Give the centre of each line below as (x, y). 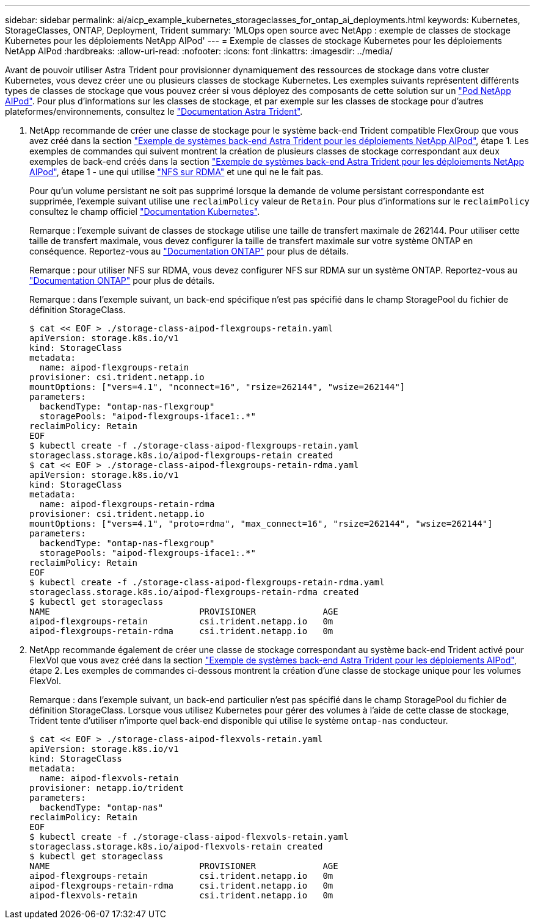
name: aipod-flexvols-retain (109, 778)
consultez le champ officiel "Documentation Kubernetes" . (145, 211)
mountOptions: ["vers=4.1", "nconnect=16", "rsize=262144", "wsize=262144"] (217, 387)
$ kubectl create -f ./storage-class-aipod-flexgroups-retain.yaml (194, 446)
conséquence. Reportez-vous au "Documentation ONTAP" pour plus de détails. (189, 251)
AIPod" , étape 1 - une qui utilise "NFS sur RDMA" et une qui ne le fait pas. (177, 172)
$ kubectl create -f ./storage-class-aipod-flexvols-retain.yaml (189, 837)
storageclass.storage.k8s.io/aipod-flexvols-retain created (176, 846)
